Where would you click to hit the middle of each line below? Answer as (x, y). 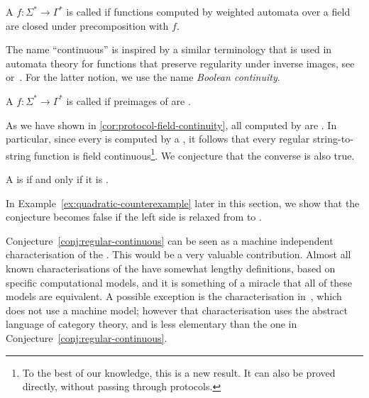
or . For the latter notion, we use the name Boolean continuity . (143, 77)
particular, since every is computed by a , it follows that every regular (158, 139)
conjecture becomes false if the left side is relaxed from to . (134, 217)
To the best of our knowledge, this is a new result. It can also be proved (179, 372)
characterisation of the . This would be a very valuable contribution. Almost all (178, 254)
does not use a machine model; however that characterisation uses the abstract (177, 310)
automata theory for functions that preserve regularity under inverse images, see (180, 63)
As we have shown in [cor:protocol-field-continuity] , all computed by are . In (171, 125)
